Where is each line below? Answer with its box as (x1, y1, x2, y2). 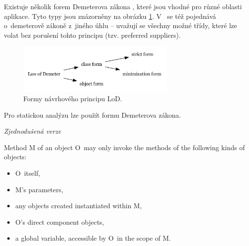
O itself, (15, 168, 40, 178)
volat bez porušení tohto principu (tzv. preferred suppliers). (4, 30, 181, 40)
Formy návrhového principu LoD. (23, 93, 122, 104)
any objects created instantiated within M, (15, 200, 142, 211)
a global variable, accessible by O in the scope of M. (15, 233, 171, 243)
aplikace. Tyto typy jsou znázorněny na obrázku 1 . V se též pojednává (4, 11, 216, 21)
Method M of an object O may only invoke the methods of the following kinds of (4, 142, 245, 152)
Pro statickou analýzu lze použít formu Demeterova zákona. (4, 109, 181, 120)
